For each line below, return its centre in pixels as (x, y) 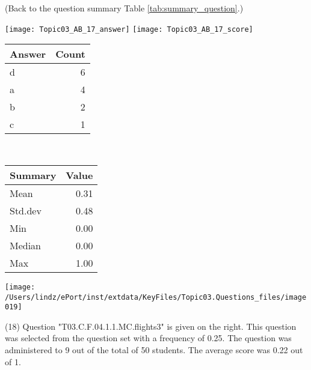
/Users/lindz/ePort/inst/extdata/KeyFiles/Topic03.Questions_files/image (156, 297)
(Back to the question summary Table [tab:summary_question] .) (124, 8)
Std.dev (26, 210)
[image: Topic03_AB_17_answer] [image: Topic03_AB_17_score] (129, 29)
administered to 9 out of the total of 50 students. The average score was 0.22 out (154, 350)
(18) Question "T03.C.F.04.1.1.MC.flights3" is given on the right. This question (151, 326)
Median (26, 245)
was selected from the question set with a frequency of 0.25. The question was (148, 338)
